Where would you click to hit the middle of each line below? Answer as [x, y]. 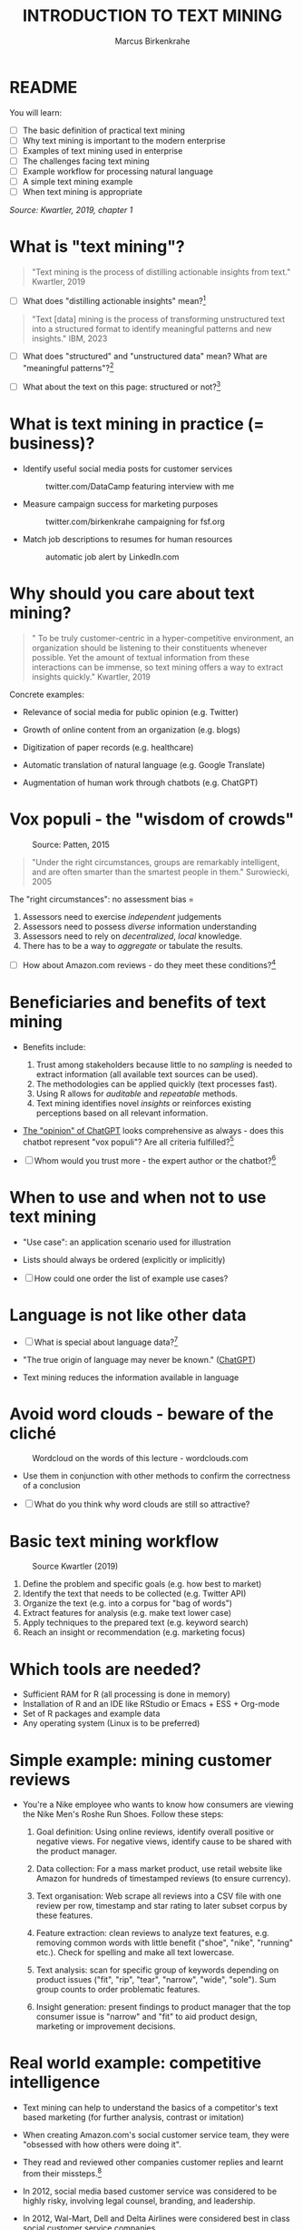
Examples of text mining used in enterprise [103, 150]
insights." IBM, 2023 [69, 338]
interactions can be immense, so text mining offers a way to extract [157, 667]
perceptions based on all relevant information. [122, 1113]
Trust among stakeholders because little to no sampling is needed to [164, 1065]
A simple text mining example [78, 182]
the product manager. [77, 1852]
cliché [33, 1433]
